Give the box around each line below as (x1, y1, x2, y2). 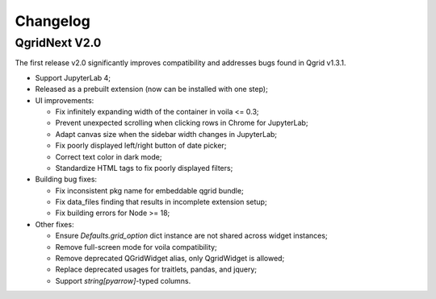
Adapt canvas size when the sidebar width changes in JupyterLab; (55, 129, 278, 139)
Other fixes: (35, 219, 74, 229)
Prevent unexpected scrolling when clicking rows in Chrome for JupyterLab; (55, 118, 308, 128)
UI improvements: (35, 95, 94, 105)
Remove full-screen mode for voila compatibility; (55, 242, 217, 251)
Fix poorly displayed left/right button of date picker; (55, 141, 227, 151)
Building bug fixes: (35, 174, 97, 185)
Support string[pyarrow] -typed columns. (55, 276, 191, 285)
